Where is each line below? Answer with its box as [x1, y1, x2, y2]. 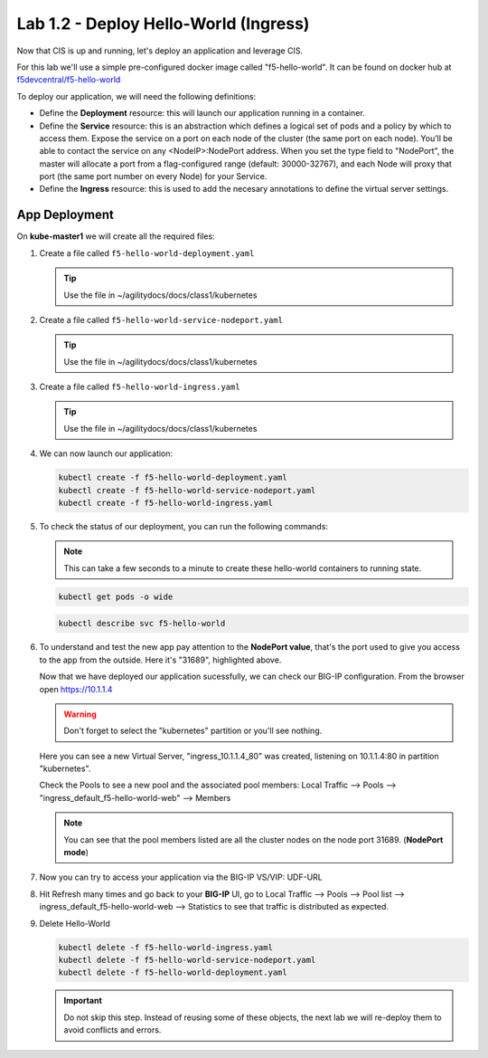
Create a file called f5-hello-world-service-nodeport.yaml [39, 314, 284, 325]
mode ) [63, 847, 89, 858]
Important [63, 996, 103, 1006]
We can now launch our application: [39, 448, 174, 459]
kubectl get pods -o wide [58, 591, 174, 602]
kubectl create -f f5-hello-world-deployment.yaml [58, 472, 288, 483]
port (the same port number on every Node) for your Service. [39, 171, 267, 182]
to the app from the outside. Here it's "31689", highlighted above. [39, 654, 282, 665]
